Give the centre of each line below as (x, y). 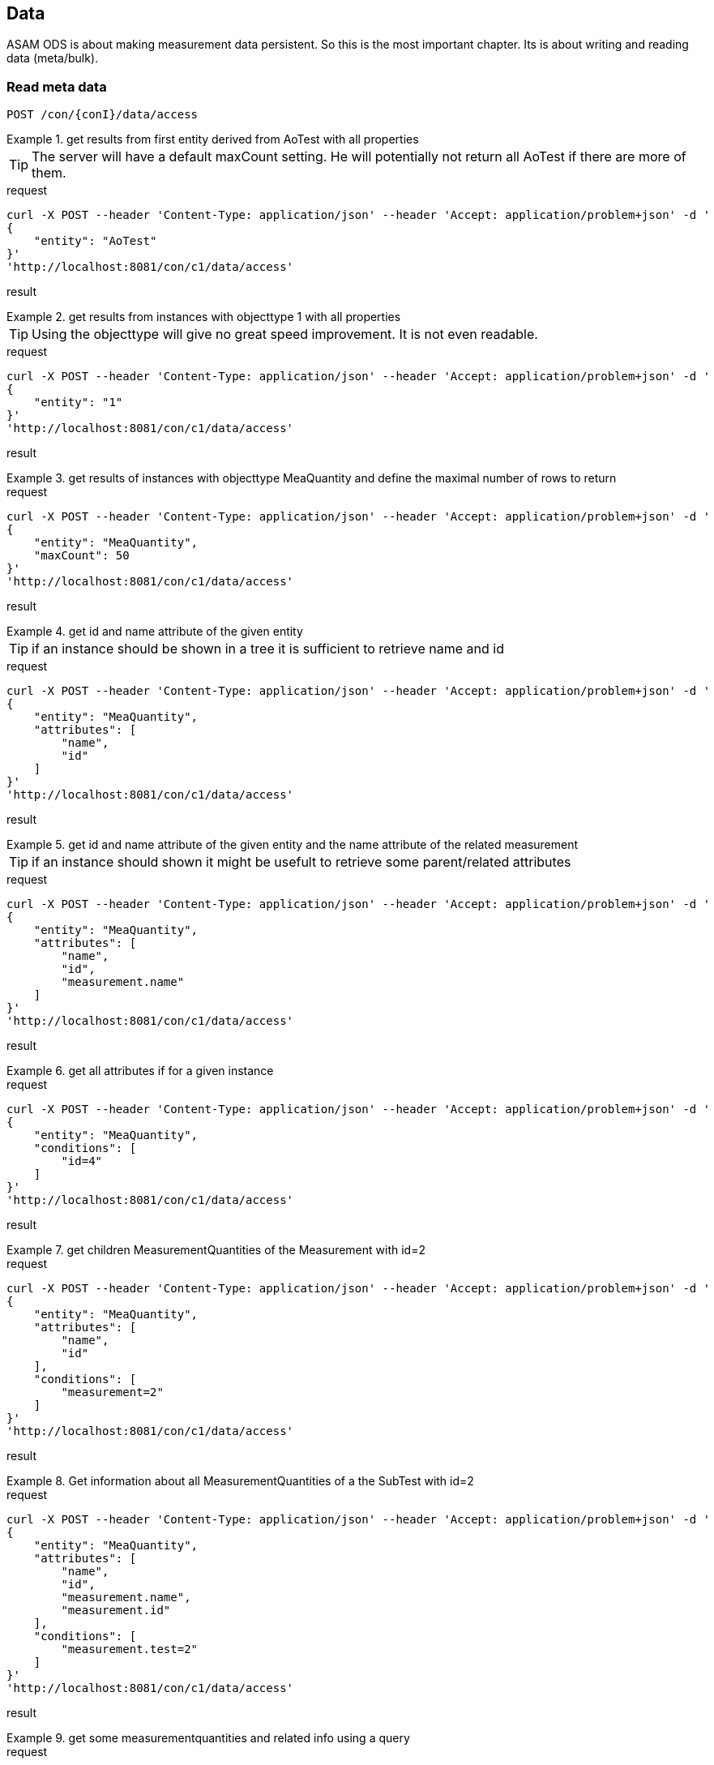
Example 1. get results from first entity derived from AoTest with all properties (213, 139)
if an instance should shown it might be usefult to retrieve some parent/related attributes (301, 862)
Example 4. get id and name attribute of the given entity (155, 632)
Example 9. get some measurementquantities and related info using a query (208, 1738)
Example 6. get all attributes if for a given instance (140, 1071)
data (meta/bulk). (53, 58)
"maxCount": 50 (81, 556)
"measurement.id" (116, 1611)
